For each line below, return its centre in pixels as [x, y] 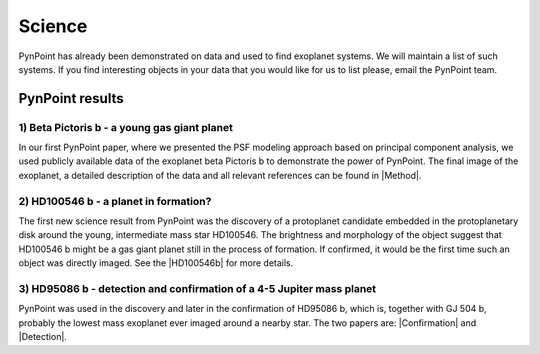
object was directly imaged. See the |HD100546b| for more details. [156, 263]
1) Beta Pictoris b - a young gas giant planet [126, 127]
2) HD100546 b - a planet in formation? [115, 201]
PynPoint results [71, 98]
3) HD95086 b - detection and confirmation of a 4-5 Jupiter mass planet [197, 288]
